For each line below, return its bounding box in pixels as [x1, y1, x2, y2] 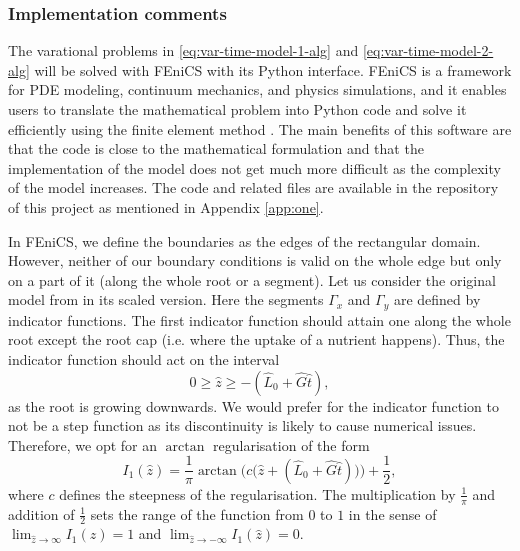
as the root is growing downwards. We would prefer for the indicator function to [8, 395, 499, 416]
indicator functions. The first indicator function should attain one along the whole [8, 309, 511, 330]
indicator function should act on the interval [8, 348, 280, 369]
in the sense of [348, 503, 437, 524]
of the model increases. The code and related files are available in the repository [8, 177, 499, 198]
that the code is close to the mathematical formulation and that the [8, 138, 424, 159]
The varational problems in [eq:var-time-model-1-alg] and [8, 40, 359, 61]
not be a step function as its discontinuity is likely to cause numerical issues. [8, 415, 477, 436]
